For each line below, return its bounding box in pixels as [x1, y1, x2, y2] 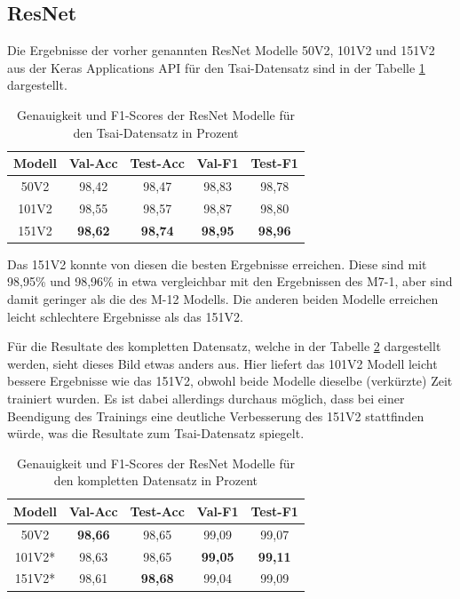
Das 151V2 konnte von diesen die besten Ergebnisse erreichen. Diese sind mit [7, 254, 427, 273]
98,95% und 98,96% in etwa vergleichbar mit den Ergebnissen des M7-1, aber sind [7, 272, 453, 291]
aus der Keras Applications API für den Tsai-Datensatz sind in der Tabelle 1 [7, 58, 425, 76]
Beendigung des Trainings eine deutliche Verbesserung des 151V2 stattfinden [7, 406, 424, 425]
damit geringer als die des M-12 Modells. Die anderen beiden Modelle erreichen [7, 289, 439, 307]
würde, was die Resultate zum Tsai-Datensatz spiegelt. [7, 424, 305, 443]
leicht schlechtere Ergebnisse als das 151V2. [7, 307, 243, 325]
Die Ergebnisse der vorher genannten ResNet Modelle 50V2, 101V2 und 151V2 [7, 41, 435, 60]
